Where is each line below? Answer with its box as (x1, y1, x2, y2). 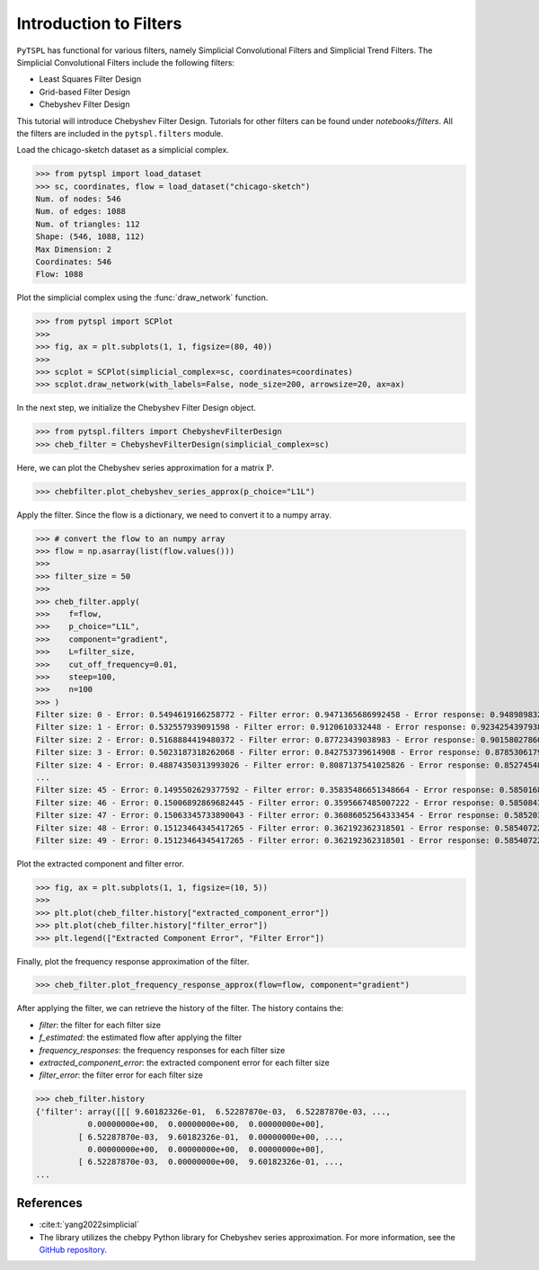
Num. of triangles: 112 (35, 218, 141, 229)
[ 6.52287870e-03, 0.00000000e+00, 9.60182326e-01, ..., (77, 1157, 344, 1168)
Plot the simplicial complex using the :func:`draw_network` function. (16, 292, 269, 303)
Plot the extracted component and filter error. (16, 858, 184, 869)
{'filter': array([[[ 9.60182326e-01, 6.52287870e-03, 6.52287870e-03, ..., (35, 1106, 391, 1116)
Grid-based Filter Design (39, 86, 130, 97)
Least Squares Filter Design (39, 74, 142, 84)
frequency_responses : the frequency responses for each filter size (39, 1044, 286, 1055)
